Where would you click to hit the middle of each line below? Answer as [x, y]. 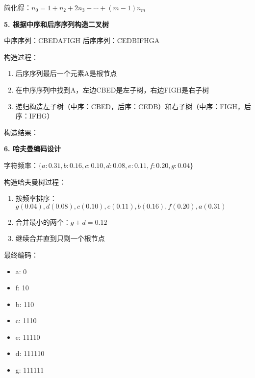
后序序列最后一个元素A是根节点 [66, 73]
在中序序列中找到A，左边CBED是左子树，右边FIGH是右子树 [112, 89]
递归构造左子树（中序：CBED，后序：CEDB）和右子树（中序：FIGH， [130, 106]
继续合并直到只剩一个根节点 [60, 238]
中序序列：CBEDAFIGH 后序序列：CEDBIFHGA [82, 40]
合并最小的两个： [43, 222]
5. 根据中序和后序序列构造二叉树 [56, 24]
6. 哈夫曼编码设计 [32, 149]
